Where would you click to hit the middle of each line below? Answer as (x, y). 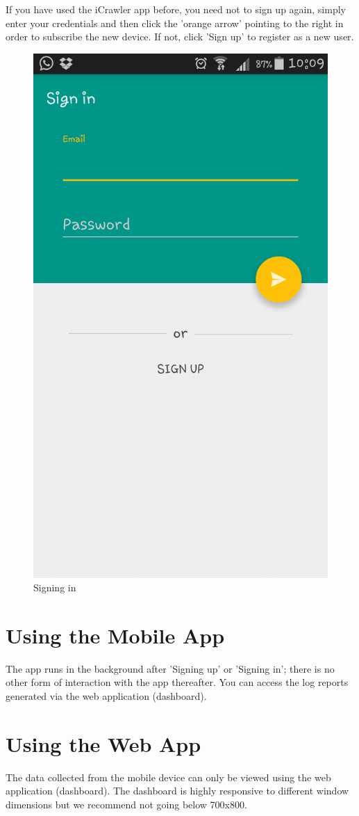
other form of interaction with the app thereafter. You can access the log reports (177, 682)
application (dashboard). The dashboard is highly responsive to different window (177, 791)
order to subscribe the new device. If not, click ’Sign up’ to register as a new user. (180, 37)
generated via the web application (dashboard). (106, 696)
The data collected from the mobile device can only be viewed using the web (168, 777)
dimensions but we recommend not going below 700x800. (126, 804)
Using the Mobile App (115, 635)
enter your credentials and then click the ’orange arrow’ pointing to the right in (175, 23)
